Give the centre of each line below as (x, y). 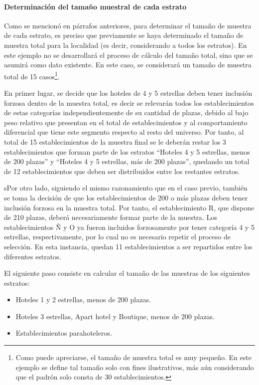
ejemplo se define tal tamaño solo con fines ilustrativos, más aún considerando (135, 367)
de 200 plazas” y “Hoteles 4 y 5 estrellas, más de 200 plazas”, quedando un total (127, 161)
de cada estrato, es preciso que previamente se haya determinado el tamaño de (124, 35)
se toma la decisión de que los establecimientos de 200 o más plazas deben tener (126, 197)
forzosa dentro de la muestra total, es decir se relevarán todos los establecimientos (129, 102)
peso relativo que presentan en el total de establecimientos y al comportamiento (126, 122)
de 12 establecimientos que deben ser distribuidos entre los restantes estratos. (122, 171)
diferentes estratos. (33, 256)
